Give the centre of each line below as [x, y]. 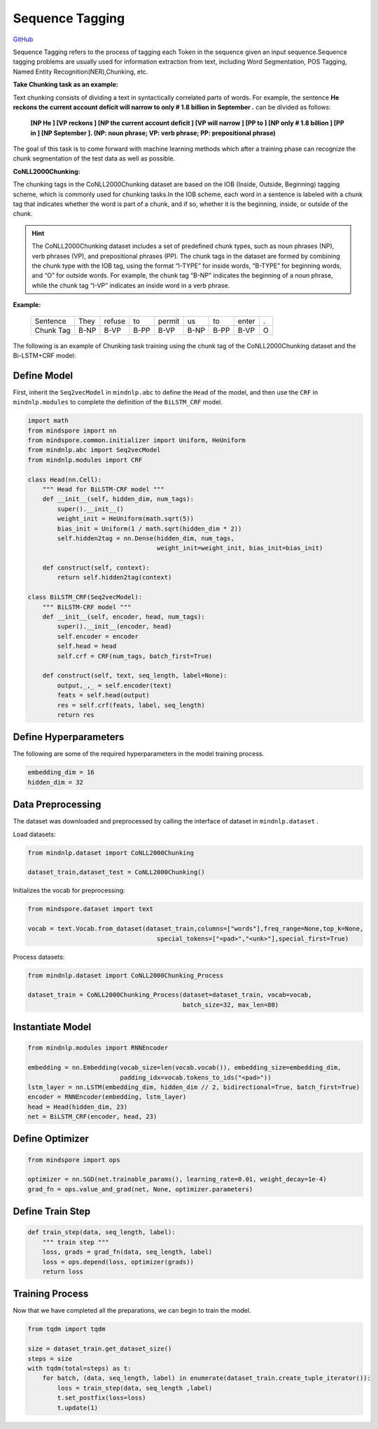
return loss [63, 1271]
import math [48, 421]
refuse [115, 321]
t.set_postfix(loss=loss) [101, 1398]
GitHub [23, 39]
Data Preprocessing [57, 805]
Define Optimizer [51, 1139]
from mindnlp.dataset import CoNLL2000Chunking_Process [126, 975]
